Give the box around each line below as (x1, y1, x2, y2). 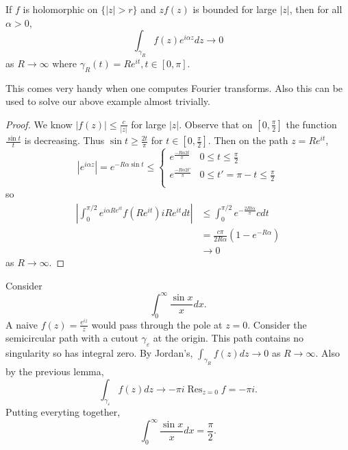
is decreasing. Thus (24, 133, 105, 147)
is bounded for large (192, 2, 277, 16)
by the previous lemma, (5, 364, 104, 378)
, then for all (289, 2, 343, 16)
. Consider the (247, 317, 307, 331)
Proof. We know (5, 117, 73, 131)
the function (286, 117, 337, 131)
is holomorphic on (23, 2, 98, 16)
